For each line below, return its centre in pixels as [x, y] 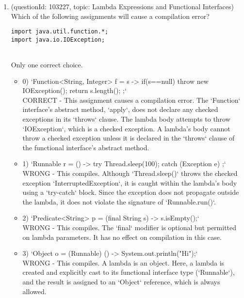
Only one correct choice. [47, 65]
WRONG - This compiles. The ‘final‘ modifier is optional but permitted [130, 227]
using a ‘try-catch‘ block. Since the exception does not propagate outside [131, 192]
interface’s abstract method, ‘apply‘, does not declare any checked [120, 109]
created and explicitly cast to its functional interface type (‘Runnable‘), [129, 272]
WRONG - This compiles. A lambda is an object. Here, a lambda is [123, 262]
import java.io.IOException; [58, 39]
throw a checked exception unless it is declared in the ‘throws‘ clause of [129, 138]
